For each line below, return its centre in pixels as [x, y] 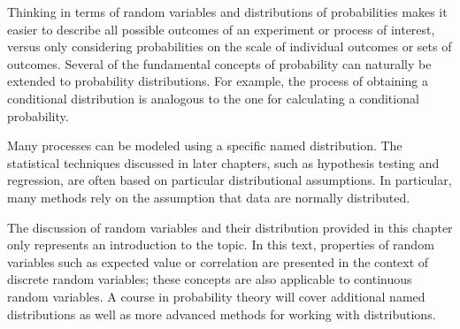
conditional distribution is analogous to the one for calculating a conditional [213, 98]
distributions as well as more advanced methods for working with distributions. [222, 314]
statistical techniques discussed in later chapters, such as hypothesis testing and [223, 162]
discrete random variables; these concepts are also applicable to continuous [210, 279]
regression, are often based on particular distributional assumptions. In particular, [230, 180]
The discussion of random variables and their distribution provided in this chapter [230, 227]
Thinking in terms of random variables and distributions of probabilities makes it [227, 11]
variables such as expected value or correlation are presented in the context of [218, 261]
